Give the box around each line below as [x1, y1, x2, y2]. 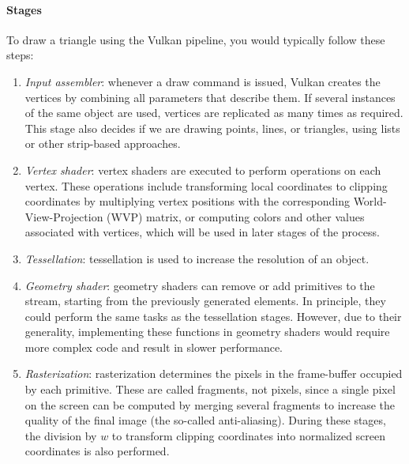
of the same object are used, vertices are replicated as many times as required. [24, 104, 403, 121]
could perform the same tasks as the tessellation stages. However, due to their [24, 307, 402, 324]
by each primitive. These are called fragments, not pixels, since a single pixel [24, 381, 396, 398]
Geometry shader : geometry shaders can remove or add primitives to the [24, 277, 375, 293]
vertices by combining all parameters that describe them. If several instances [24, 89, 396, 105]
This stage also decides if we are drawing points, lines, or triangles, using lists [24, 119, 400, 136]
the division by [24, 427, 97, 443]
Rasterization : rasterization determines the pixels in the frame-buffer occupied [24, 365, 403, 382]
